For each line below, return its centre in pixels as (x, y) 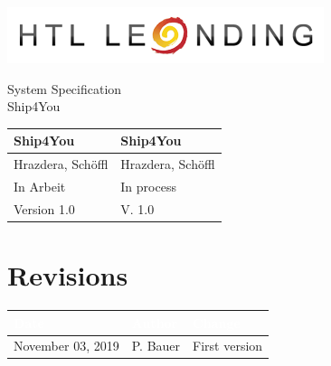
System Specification (65, 88)
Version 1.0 (44, 208)
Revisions (68, 275)
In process (148, 186)
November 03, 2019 (66, 346)
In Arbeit (40, 186)
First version (228, 346)
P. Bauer (156, 346)
